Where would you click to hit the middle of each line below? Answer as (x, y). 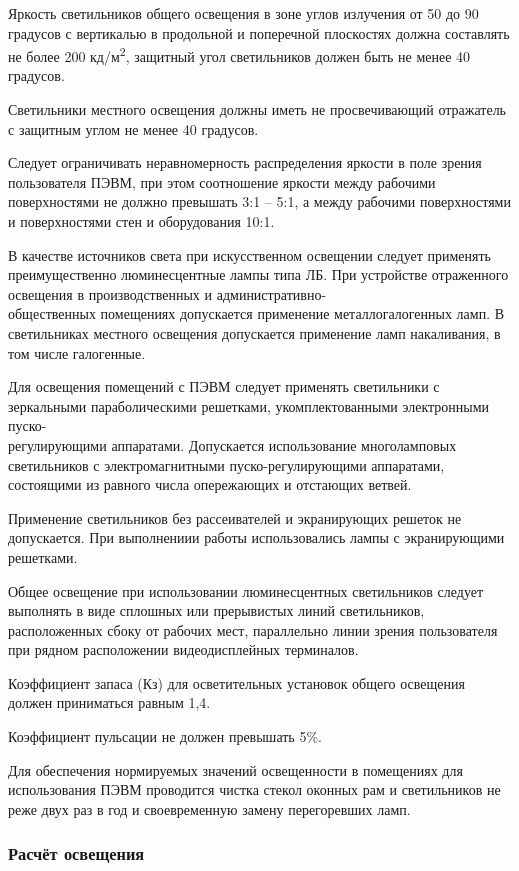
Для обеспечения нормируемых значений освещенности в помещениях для (235, 769)
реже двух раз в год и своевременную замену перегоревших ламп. (209, 808)
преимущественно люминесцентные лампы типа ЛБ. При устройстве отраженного (258, 274)
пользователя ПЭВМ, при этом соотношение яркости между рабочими (222, 181)
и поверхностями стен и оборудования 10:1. (141, 221)
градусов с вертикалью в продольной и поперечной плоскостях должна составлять (259, 32)
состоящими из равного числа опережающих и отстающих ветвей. (210, 484)
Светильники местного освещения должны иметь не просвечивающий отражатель (257, 109)
